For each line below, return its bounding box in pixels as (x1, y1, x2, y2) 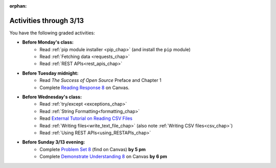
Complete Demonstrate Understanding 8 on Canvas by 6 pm (39, 154, 167, 160)
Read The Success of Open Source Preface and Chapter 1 (39, 77, 162, 83)
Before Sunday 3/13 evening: (22, 139, 85, 145)
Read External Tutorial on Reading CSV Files (39, 115, 133, 121)
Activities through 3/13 (9, 16, 84, 25)
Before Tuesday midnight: (22, 70, 79, 76)
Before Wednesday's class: (22, 94, 82, 100)
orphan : (9, 3, 27, 9)
